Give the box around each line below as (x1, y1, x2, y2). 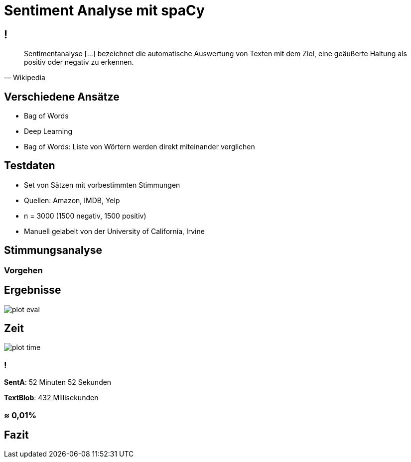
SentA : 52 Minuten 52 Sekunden (4, 378, 112, 387)
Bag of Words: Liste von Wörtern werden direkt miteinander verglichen (24, 142, 255, 151)
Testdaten (4, 159, 55, 172)
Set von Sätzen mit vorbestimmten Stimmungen (24, 180, 180, 189)
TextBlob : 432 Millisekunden (4, 393, 99, 402)
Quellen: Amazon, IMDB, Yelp (24, 196, 120, 205)
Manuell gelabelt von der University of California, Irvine (24, 227, 205, 235)
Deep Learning (24, 127, 73, 136)
